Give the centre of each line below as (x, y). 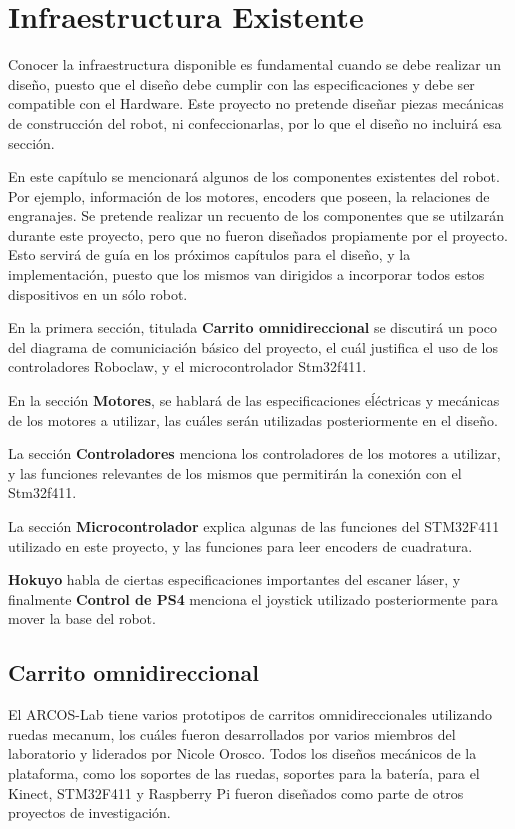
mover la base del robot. (82, 618)
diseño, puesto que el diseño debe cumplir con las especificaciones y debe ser (241, 83)
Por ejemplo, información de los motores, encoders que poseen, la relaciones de (249, 195)
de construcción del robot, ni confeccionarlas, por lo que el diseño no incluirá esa (255, 122)
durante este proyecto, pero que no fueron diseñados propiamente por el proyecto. (258, 234)
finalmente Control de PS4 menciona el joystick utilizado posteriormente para (253, 598)
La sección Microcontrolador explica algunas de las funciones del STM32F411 (254, 526)
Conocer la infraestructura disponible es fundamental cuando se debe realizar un (254, 64)
